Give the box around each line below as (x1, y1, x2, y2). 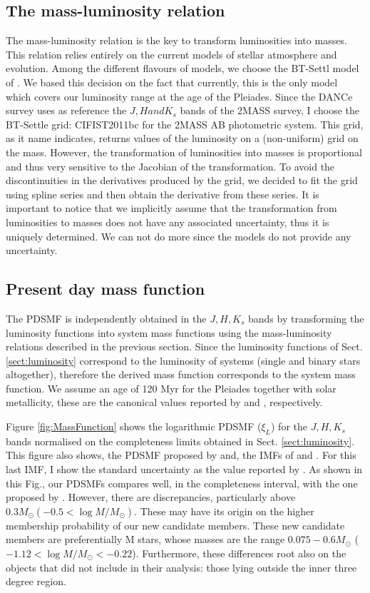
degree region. (6, 574, 66, 589)
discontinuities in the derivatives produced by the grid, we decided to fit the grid (6, 173, 358, 188)
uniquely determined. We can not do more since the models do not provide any (6, 228, 351, 243)
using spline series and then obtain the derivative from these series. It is (6, 186, 319, 201)
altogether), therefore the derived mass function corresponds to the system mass (6, 367, 356, 382)
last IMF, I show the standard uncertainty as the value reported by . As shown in (6, 462, 363, 477)
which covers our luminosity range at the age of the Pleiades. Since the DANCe (6, 88, 353, 103)
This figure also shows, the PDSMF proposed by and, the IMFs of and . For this (6, 447, 356, 462)
